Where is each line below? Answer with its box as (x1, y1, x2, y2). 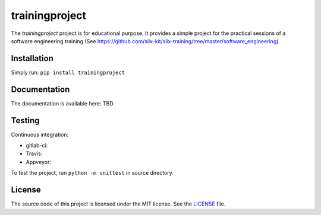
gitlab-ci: (26, 142, 48, 149)
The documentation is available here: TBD (11, 100, 114, 107)
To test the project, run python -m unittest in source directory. (11, 169, 174, 177)
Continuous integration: (11, 131, 69, 138)
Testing (11, 115, 40, 126)
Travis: (26, 150, 43, 157)
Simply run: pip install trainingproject (11, 69, 125, 76)
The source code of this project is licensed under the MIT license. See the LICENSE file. (11, 200, 226, 207)
